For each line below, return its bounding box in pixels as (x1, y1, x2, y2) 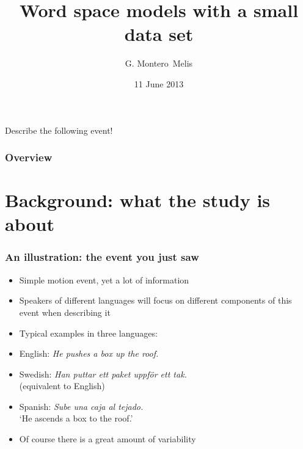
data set (124, 21, 194, 46)
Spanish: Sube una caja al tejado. (19, 400, 144, 412)
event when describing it (19, 305, 111, 318)
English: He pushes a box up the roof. (19, 347, 159, 360)
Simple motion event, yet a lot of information (19, 273, 189, 286)
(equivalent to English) (19, 379, 105, 392)
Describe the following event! (5, 123, 113, 136)
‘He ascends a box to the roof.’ (19, 412, 133, 425)
